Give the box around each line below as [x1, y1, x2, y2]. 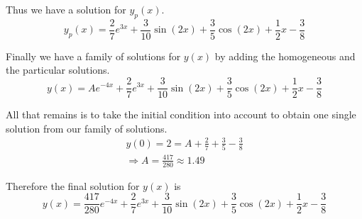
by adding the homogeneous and [214, 48, 356, 63]
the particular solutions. [6, 62, 110, 77]
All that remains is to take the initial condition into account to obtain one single [6, 107, 356, 122]
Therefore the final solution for [6, 178, 140, 193]
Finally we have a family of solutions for [6, 48, 181, 63]
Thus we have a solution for [6, 2, 126, 16]
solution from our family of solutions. [6, 120, 168, 135]
